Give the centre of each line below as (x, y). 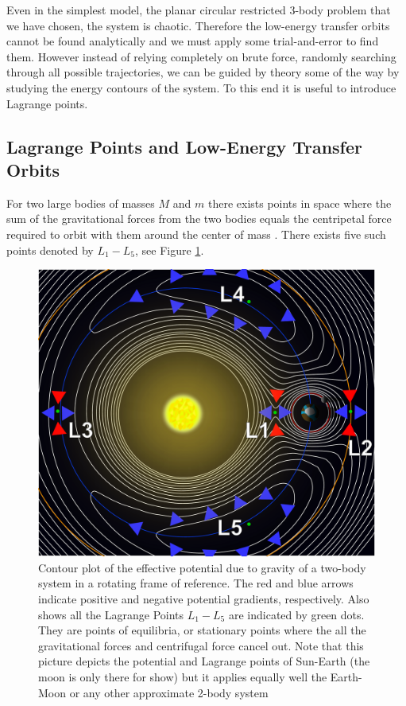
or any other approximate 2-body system (169, 692)
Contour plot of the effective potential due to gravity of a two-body (202, 567)
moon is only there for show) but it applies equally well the (183, 676)
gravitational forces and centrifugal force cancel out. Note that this (201, 645)
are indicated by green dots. (296, 614)
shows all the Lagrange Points (111, 614)
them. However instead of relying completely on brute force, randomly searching (201, 56)
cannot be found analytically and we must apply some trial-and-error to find (193, 41)
